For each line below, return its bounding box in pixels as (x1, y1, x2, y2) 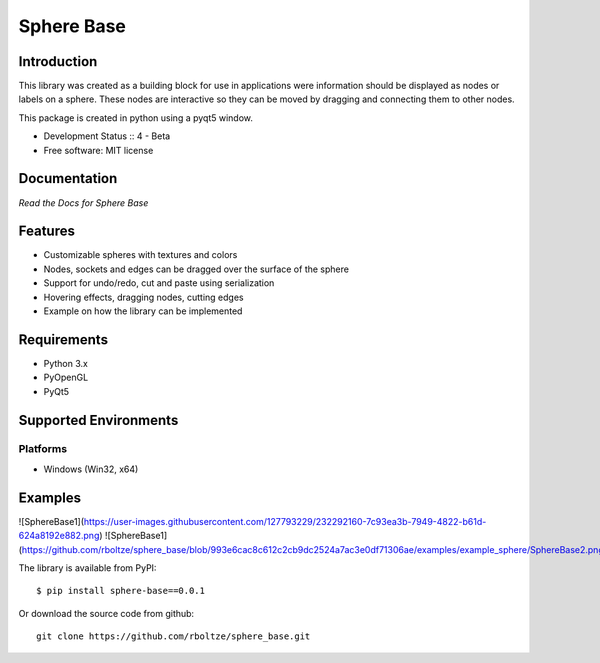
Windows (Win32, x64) (43, 463, 139, 475)
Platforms (18, 442, 68, 456)
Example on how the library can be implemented (43, 305, 243, 317)
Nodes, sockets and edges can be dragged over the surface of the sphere (43, 263, 350, 275)
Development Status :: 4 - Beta (43, 130, 171, 142)
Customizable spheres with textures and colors (43, 249, 238, 261)
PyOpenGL (43, 371, 89, 384)
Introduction (18, 53, 98, 70)
